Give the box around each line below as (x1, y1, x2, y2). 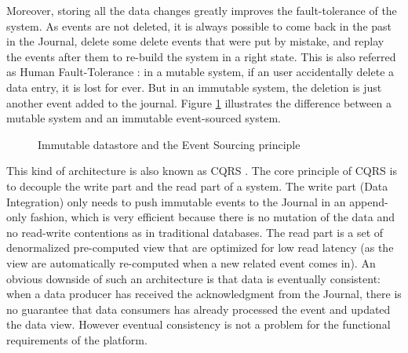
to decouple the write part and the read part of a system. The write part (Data (6, 177, 388, 194)
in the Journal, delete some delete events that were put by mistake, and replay (6, 33, 384, 49)
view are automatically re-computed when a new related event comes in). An (6, 254, 376, 271)
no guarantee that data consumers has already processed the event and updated (6, 300, 391, 317)
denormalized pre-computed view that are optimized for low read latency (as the (6, 239, 394, 256)
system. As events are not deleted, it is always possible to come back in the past (6, 17, 392, 34)
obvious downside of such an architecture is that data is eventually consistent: (6, 270, 381, 286)
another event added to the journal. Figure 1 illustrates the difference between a (6, 94, 392, 111)
